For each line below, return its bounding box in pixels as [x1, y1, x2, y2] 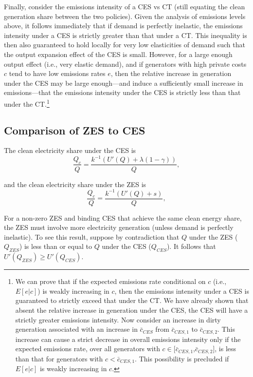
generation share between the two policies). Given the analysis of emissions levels [4, 11, 246, 21]
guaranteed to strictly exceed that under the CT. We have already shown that [15, 295, 249, 305]
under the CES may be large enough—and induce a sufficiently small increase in [4, 77, 243, 88]
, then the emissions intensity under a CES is [114, 285, 249, 296]
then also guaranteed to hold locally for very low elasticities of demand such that [4, 39, 245, 50]
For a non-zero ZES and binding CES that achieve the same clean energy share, [4, 212, 242, 223]
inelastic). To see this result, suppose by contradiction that [4, 231, 180, 242]
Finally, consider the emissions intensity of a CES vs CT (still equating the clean [4, 1, 245, 11]
